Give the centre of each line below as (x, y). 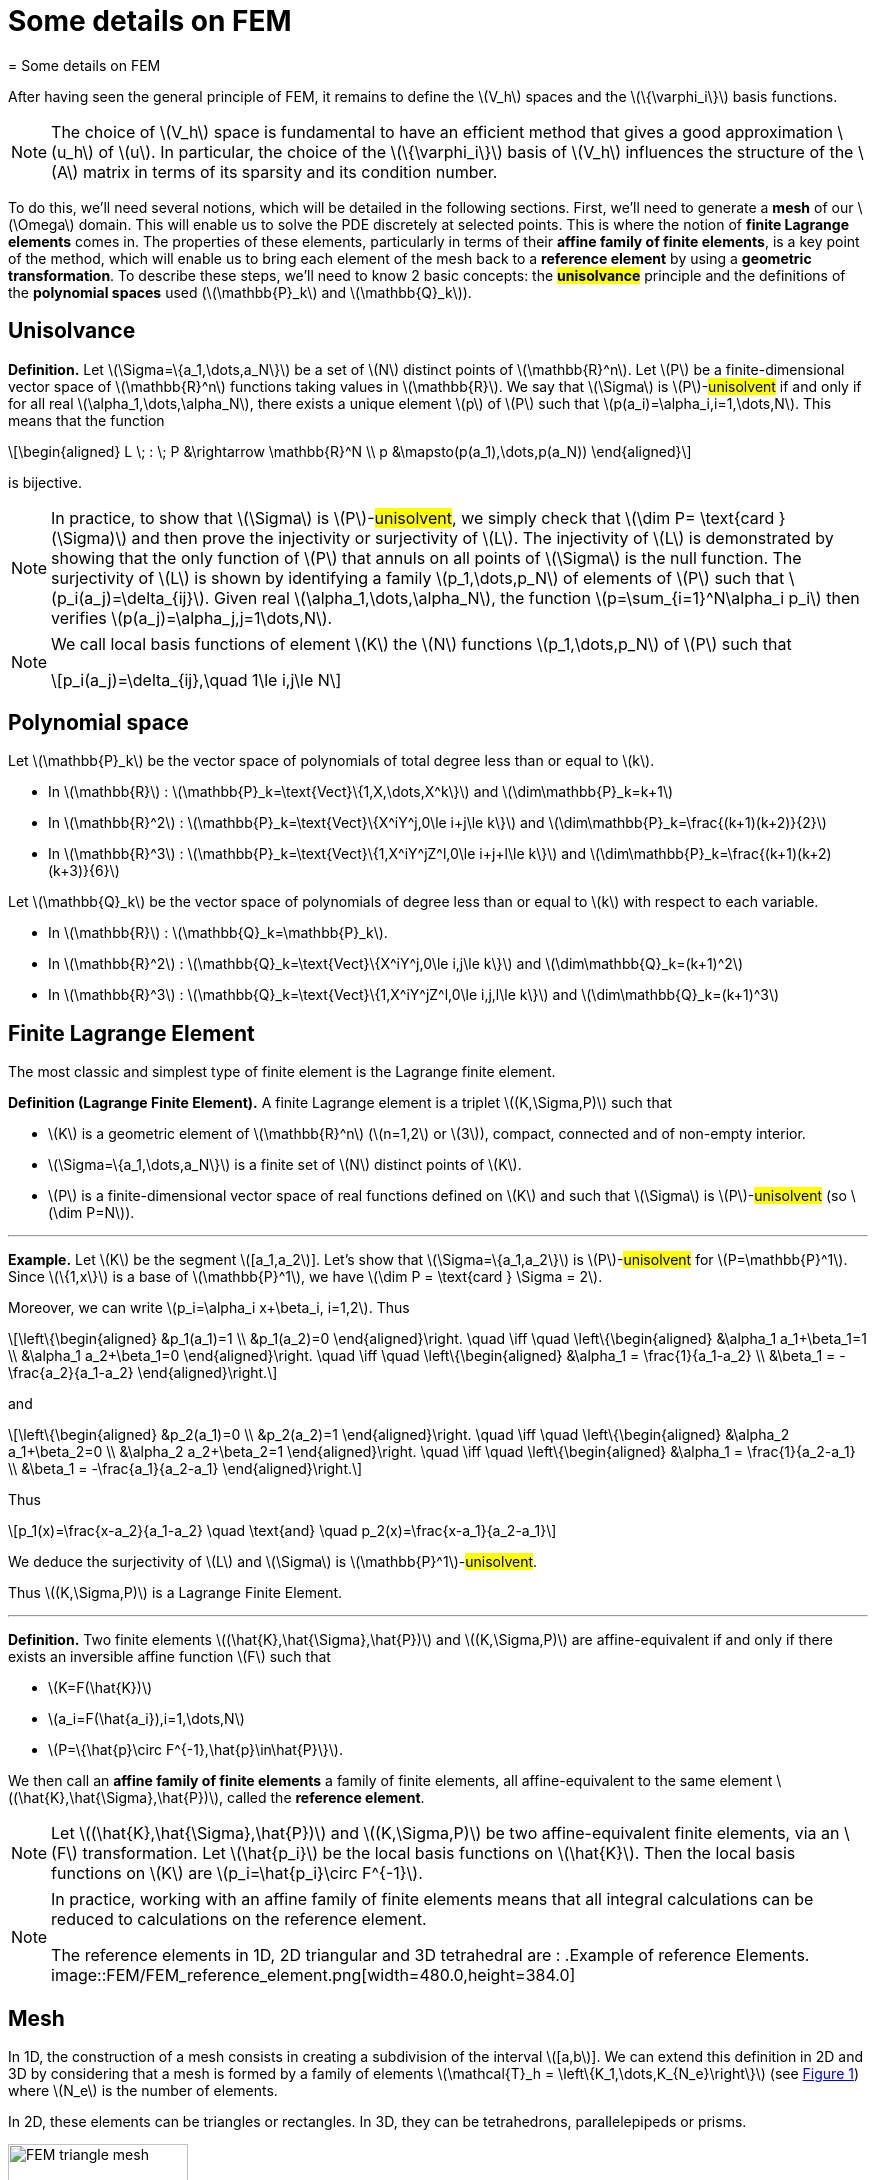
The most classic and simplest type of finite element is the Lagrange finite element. (282, 1072)
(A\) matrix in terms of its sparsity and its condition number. (274, 171)
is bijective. (45, 482)
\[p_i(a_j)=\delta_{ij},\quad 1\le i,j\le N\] (196, 679)
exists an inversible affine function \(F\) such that (169, 1657)
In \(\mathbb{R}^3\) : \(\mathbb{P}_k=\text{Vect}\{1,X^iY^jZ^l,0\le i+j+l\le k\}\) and (317, 854)
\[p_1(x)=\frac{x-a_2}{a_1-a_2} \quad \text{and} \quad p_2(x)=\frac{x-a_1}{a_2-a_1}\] (282, 1531)
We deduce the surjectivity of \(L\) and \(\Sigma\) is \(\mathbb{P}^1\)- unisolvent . (273, 1562)
